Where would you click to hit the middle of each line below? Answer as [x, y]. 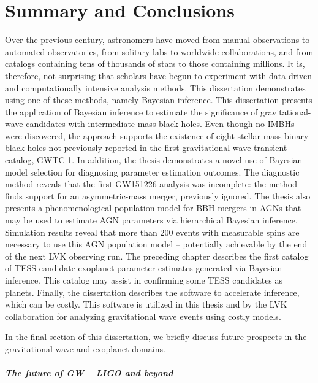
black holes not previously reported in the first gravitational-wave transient [146, 148]
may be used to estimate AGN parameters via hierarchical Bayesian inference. [151, 220]
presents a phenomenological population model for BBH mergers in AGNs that [153, 208]
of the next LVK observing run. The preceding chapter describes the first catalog [157, 256]
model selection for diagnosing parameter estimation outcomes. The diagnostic [152, 172]
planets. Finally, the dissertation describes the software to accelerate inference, [152, 292]
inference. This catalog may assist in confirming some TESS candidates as [144, 280]
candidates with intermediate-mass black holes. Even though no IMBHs [160, 124]
